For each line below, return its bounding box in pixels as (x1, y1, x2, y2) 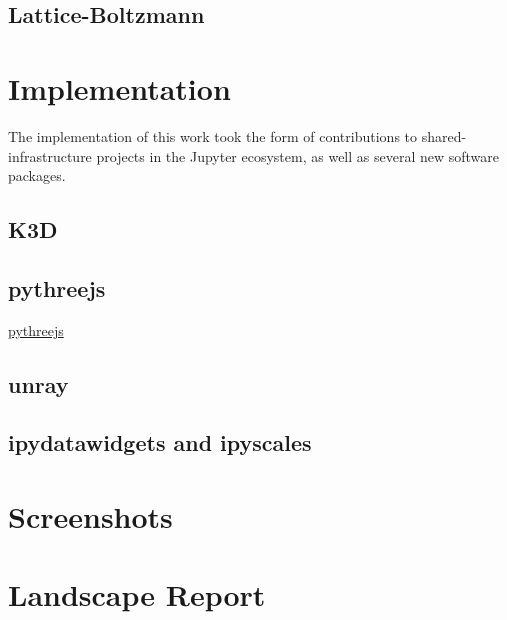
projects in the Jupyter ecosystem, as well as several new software (96, 145, 500, 166)
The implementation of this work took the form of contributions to (8, 125, 418, 146)
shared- (421, 125, 467, 146)
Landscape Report (8, 574, 266, 615)
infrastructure (8, 145, 92, 166)
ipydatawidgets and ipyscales (8, 427, 312, 458)
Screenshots (8, 496, 173, 537)
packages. (8, 165, 66, 186)
